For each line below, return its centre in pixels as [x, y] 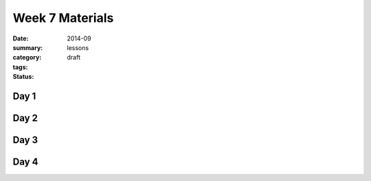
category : [27, 58]
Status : [23, 77]
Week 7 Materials [63, 18]
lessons [78, 47]
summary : [28, 47]
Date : [21, 38]
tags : [20, 67]
